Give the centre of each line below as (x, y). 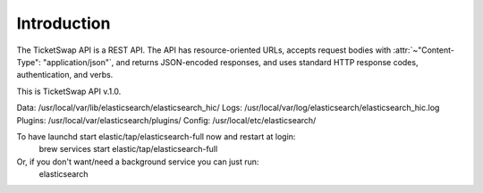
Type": (29, 62)
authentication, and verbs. (65, 75)
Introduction (64, 23)
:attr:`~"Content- (424, 50)
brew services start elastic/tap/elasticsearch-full (128, 149)
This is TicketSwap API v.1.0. (69, 91)
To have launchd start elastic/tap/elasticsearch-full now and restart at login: (156, 136)
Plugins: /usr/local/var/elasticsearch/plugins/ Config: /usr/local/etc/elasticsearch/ (166, 120)
